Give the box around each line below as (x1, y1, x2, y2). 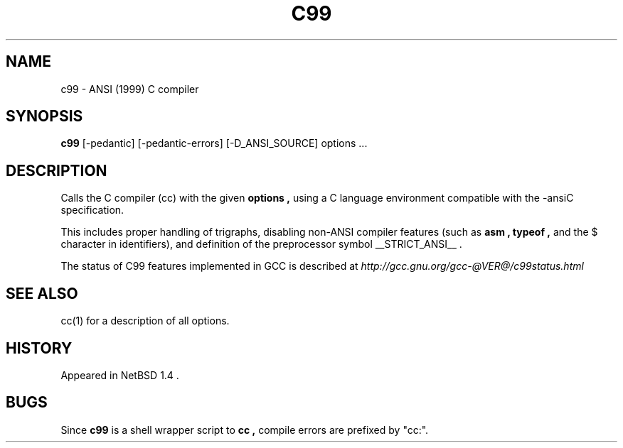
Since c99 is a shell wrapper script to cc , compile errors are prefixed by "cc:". (60, 423, 429, 436)
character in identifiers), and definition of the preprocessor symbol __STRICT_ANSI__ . (60, 238, 462, 251)
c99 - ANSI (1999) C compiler (60, 82, 199, 95)
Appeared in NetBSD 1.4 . (60, 368, 179, 381)
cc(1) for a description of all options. (60, 315, 230, 327)
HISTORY (6, 339, 73, 357)
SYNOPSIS (6, 107, 83, 126)
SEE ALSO (6, 284, 78, 302)
